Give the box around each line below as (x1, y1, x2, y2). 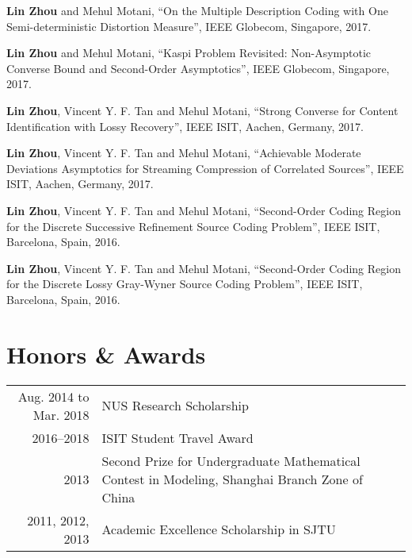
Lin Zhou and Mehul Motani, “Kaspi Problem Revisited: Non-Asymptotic (6, 44, 372, 61)
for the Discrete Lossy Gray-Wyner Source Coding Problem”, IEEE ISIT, (6, 275, 363, 292)
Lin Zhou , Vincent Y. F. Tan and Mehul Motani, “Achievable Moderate (6, 144, 361, 161)
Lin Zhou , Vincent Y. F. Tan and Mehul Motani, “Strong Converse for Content (6, 102, 399, 118)
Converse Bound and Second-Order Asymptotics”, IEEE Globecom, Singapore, (6, 60, 390, 76)
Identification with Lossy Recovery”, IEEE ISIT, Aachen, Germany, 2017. (6, 117, 364, 134)
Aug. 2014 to (17, 387, 90, 406)
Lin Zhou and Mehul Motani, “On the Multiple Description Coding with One (6, 2, 388, 18)
